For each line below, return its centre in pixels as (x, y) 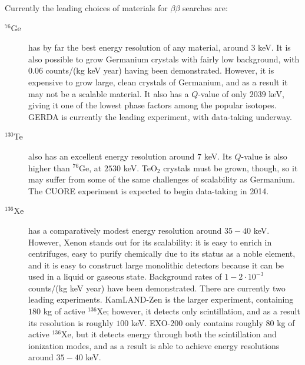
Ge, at (90, 167)
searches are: (205, 8)
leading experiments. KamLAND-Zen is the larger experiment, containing (161, 299)
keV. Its (218, 156)
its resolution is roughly (71, 322)
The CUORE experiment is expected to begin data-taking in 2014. (149, 190)
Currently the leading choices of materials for (86, 8)
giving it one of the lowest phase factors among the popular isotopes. (152, 105)
